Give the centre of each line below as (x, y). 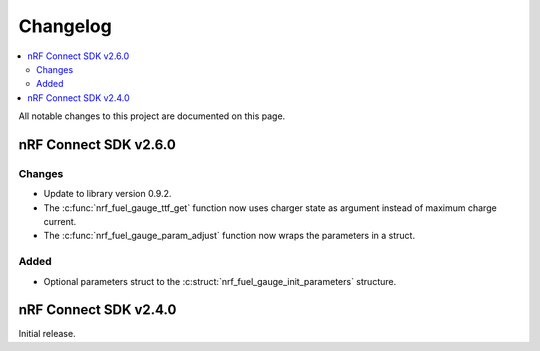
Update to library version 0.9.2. (107, 194)
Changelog (65, 26)
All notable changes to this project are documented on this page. (152, 116)
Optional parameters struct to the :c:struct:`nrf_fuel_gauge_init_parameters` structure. (220, 281)
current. (60, 222)
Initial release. (47, 334)
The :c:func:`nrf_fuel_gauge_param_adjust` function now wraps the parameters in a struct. (229, 236)
